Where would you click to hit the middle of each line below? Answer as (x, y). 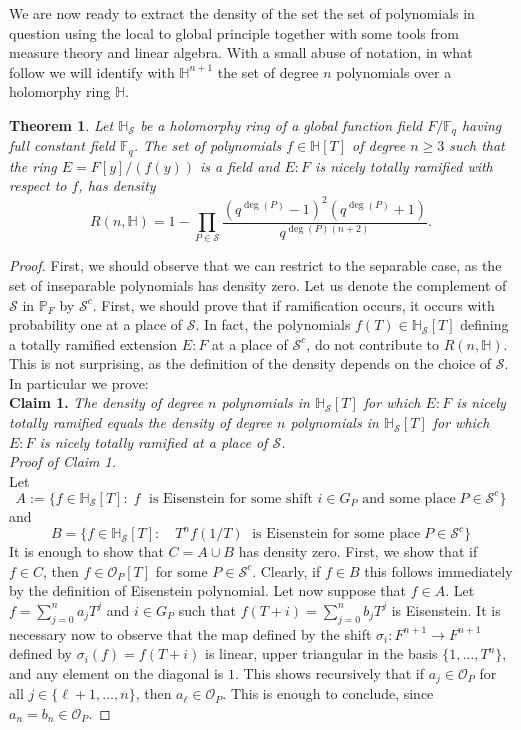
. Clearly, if (286, 570)
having (481, 124)
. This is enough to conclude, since (328, 693)
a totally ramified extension (93, 343)
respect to (38, 185)
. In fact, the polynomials (273, 324)
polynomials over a (394, 71)
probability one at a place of (96, 324)
